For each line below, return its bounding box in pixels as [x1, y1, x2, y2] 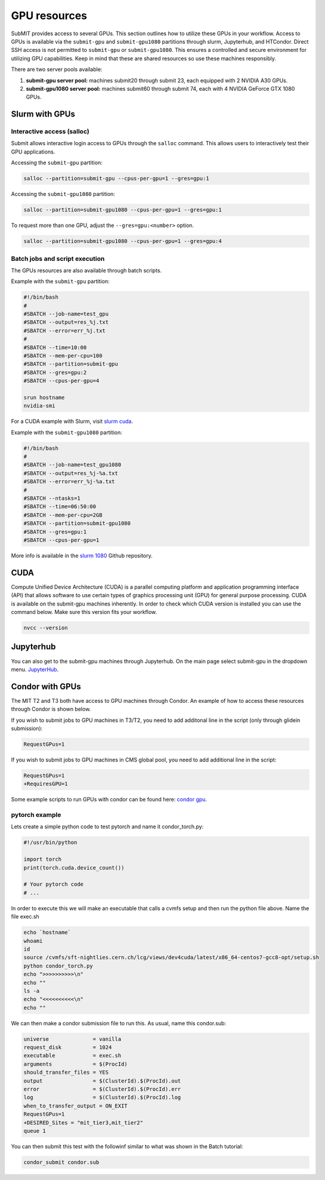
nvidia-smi [23, 402, 55, 409]
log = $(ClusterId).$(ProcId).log [23, 1094, 181, 1101]
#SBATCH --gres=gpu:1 [23, 528, 87, 535]
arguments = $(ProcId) [23, 1061, 128, 1067]
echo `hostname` [23, 929, 72, 936]
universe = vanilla [23, 1035, 122, 1042]
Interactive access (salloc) [11, 127, 89, 136]
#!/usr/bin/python [23, 839, 78, 846]
